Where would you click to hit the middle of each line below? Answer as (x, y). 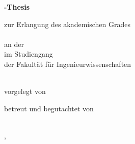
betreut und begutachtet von (49, 108)
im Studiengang (29, 54)
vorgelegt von (25, 91)
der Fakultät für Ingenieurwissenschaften (68, 64)
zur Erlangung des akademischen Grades (67, 24)
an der (14, 44)
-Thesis (17, 7)
